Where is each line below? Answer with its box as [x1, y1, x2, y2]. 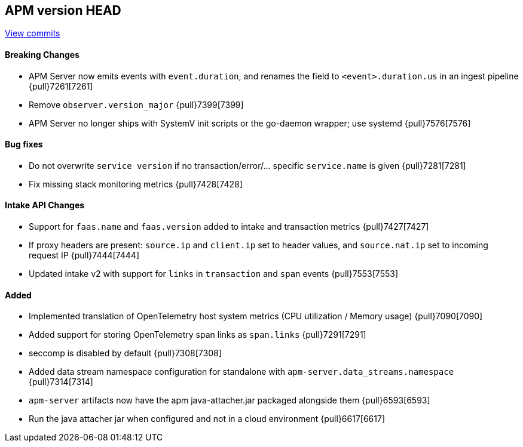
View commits [5, 28, 60, 39]
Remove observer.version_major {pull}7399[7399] [29, 99, 244, 110]
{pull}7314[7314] [29, 377, 93, 387]
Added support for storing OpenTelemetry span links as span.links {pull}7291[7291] [29, 329, 366, 340]
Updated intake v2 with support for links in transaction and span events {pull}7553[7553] [29, 269, 398, 279]
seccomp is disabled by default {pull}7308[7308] [29, 348, 222, 359]
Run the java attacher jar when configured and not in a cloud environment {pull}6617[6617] [29, 414, 386, 424]
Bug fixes [5, 139, 43, 150]
